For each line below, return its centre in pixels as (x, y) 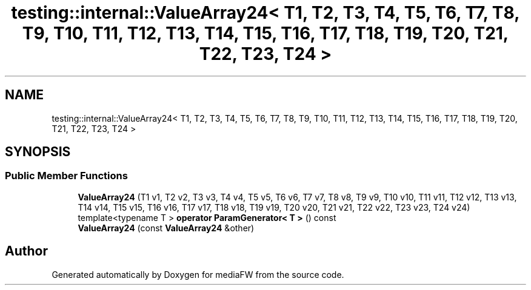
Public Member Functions (66, 176)
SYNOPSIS (38, 152)
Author (26, 251)
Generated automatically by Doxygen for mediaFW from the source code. (198, 274)
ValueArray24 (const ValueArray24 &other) (166, 228)
